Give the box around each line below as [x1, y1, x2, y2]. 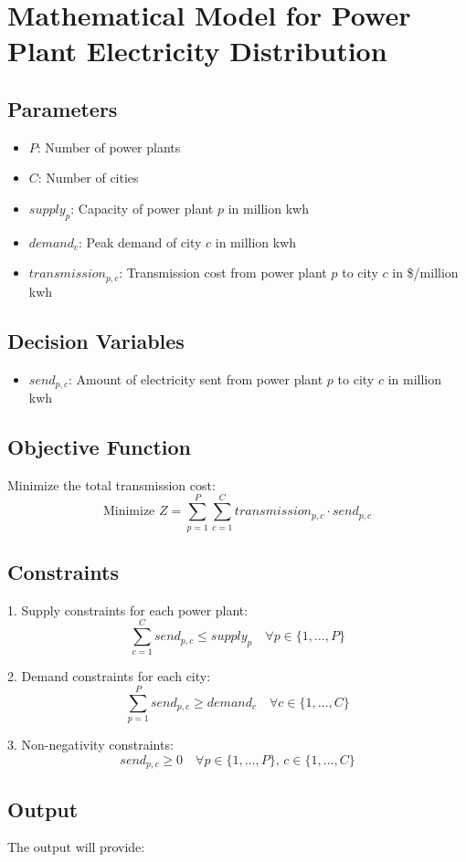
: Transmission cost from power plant [119, 263, 327, 282]
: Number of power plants [37, 137, 181, 156]
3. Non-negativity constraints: [7, 735, 174, 754]
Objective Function [7, 433, 192, 461]
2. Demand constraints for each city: [7, 667, 211, 686]
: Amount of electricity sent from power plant [68, 369, 323, 388]
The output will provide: [7, 837, 145, 857]
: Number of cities [37, 168, 139, 187]
